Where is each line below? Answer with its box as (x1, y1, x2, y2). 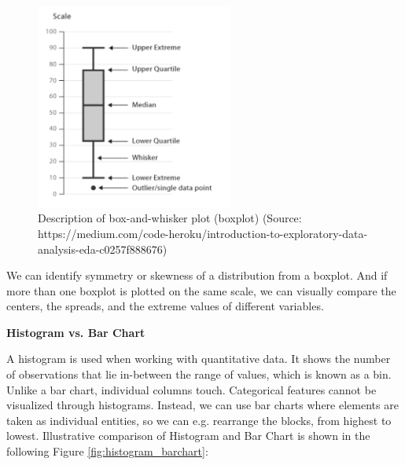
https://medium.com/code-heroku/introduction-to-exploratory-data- (38, 225, 368, 241)
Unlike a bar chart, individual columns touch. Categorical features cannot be (6, 381, 377, 397)
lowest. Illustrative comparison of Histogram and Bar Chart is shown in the (6, 427, 370, 444)
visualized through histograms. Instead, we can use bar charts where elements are (6, 397, 399, 413)
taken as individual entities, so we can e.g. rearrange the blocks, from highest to (6, 412, 392, 428)
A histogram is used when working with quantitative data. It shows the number (6, 350, 391, 367)
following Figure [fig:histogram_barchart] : (6, 443, 208, 460)
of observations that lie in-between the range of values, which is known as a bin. (6, 366, 392, 383)
